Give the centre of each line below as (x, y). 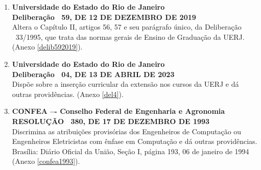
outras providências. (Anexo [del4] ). (68, 94)
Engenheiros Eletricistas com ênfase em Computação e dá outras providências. (135, 141)
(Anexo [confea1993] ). (46, 161)
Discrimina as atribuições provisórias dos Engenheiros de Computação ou (127, 131)
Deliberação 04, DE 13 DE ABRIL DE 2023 (93, 74)
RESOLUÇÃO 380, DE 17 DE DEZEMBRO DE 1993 (111, 121)
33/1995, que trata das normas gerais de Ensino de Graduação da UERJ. (130, 37)
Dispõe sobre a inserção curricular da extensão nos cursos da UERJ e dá (125, 84)
